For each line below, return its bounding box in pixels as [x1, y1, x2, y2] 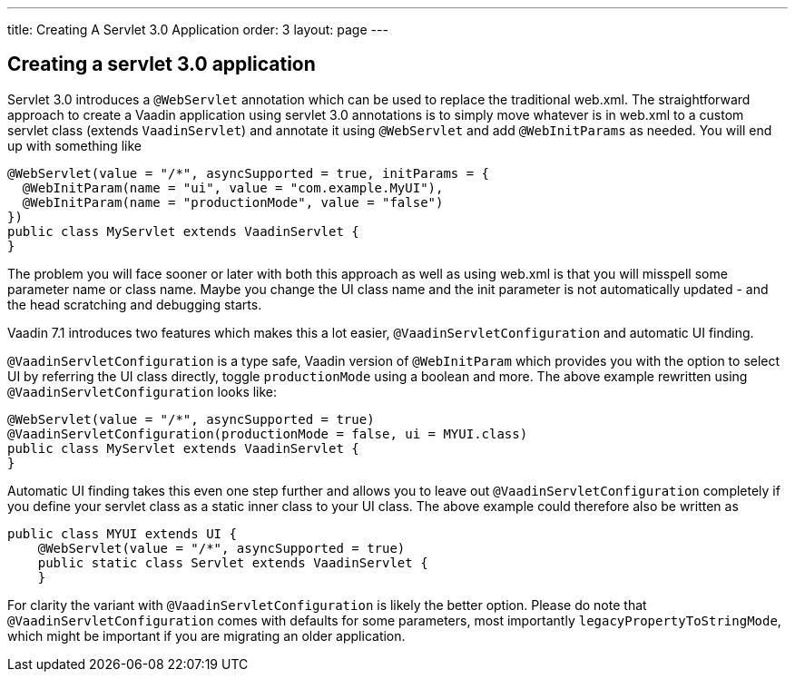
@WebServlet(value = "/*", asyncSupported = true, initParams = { [7, 165, 490, 181]
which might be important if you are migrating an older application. [7, 627, 406, 644]
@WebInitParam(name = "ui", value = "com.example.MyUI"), [22, 180, 444, 195]
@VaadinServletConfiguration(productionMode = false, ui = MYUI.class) [7, 426, 528, 441]
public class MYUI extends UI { [7, 526, 237, 541]
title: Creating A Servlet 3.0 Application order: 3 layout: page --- [7, 22, 388, 37]
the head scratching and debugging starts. [7, 296, 262, 312]
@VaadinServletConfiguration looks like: [7, 383, 278, 399]
